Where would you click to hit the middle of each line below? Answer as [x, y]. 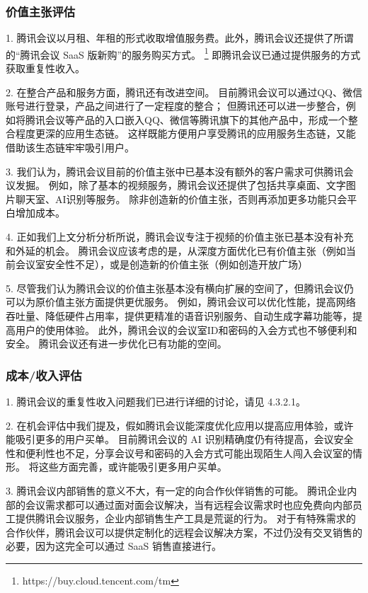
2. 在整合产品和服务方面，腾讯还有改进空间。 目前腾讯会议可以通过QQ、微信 [184, 92]
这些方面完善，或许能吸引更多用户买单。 [133, 467]
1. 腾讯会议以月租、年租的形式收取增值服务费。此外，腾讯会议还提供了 [170, 38]
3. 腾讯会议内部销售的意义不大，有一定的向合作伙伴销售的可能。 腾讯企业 [177, 490]
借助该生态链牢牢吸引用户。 [70, 148]
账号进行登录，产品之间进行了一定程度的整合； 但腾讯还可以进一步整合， [176, 106]
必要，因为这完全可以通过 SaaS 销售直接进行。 [114, 546]
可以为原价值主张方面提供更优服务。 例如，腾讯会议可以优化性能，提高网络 [181, 302]
